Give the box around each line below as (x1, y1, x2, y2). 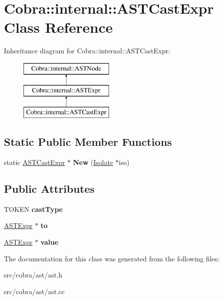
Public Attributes (4, 181, 95, 196)
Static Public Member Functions (4, 134, 172, 149)
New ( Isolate (73, 157, 113, 167)
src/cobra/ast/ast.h (4, 270, 63, 280)
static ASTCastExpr (4, 157, 65, 167)
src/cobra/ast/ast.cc (4, 286, 65, 296)
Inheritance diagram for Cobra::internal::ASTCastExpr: (4, 46, 171, 56)
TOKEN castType (4, 204, 63, 214)
